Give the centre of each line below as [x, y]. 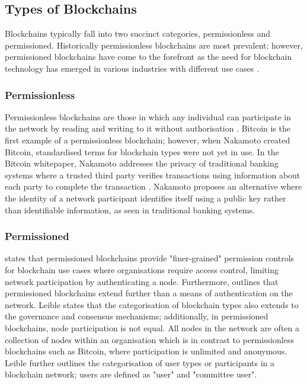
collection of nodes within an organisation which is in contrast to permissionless [150, 339]
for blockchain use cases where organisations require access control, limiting [142, 269]
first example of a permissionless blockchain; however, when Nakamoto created [148, 140]
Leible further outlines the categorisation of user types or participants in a [140, 362]
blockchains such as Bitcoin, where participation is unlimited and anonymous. [146, 351]
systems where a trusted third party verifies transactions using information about [153, 175]
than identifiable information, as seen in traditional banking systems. [130, 209]
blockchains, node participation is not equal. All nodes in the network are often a [152, 327]
